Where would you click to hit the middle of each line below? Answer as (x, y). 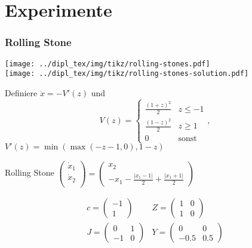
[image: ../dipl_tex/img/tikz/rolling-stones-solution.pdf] (127, 74)
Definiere (21, 92)
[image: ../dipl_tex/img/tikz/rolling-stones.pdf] (107, 64)
